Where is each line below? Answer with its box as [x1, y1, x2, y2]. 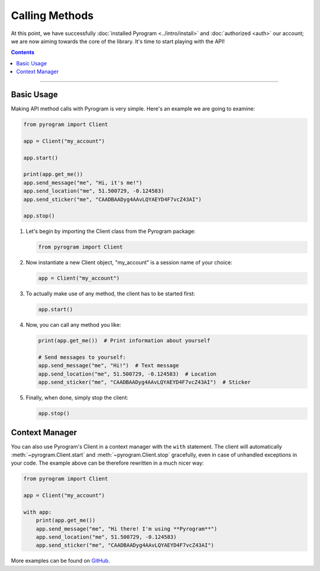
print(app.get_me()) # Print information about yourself [38, 337, 210, 344]
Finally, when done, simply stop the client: [25, 394, 129, 401]
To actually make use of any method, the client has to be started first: [25, 290, 196, 297]
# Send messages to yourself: [38, 354, 126, 361]
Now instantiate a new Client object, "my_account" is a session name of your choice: [25, 259, 232, 266]
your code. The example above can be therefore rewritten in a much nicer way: [11, 459, 204, 466]
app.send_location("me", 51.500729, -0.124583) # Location [38, 370, 217, 377]
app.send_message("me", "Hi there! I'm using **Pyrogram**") [36, 525, 217, 532]
